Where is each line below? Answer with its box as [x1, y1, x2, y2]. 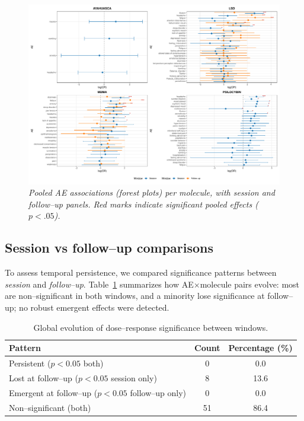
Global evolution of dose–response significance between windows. [33, 321, 268, 333]
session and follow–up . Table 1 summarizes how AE [5, 278, 194, 290]
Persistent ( [9, 357, 51, 369]
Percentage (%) [228, 342, 293, 354]
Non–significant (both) [9, 401, 91, 413]
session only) [111, 371, 157, 384]
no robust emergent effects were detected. [19, 301, 169, 314]
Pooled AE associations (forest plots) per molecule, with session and [28, 186, 275, 199]
